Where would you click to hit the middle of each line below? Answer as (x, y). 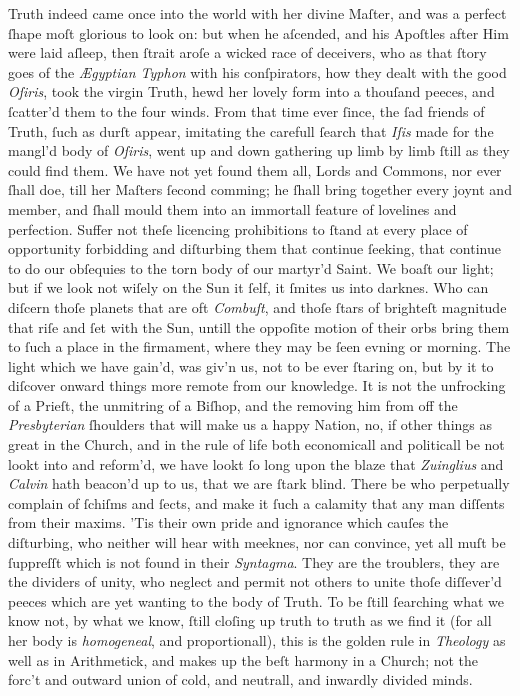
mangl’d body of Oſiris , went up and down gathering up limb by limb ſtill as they (259, 150)
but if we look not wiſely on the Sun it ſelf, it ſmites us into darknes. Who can (248, 287)
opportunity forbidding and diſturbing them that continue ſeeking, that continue (254, 248)
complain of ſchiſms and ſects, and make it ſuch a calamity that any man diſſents (256, 502)
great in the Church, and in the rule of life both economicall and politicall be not (256, 444)
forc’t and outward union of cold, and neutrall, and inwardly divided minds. (240, 679)
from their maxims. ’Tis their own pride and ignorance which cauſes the (228, 522)
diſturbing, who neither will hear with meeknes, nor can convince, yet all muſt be (257, 542)
